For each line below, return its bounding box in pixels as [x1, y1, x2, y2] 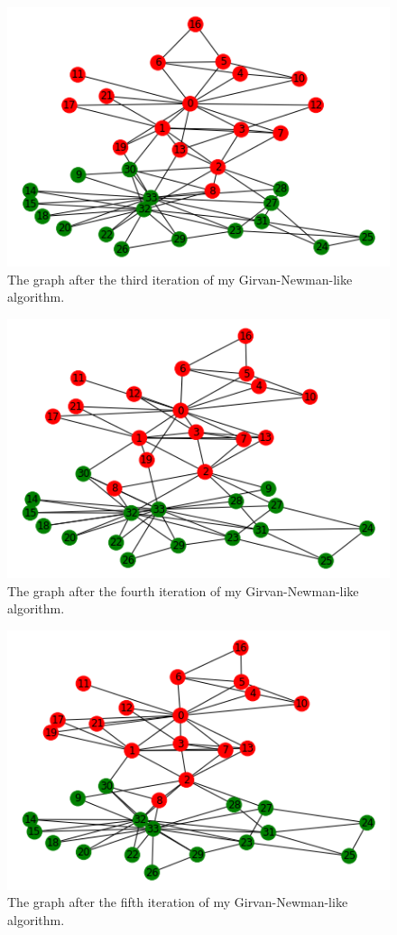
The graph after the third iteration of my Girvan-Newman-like [7, 269, 353, 288]
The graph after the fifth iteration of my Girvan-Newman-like [7, 893, 348, 912]
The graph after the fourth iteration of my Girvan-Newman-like [7, 581, 359, 600]
